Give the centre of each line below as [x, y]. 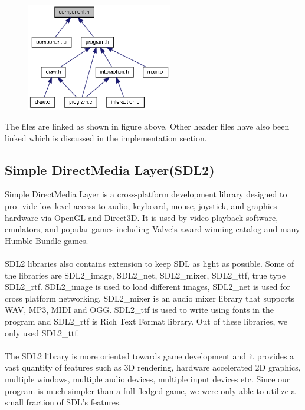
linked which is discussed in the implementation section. [106, 138]
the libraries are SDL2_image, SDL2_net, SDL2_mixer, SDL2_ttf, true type [145, 275]
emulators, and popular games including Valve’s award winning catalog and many [152, 229]
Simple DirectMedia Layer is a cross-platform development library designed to [146, 194]
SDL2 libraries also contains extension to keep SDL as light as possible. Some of [150, 263]
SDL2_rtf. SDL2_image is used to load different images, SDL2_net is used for [147, 287]
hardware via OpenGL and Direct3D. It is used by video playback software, [142, 217]
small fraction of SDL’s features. [63, 402]
